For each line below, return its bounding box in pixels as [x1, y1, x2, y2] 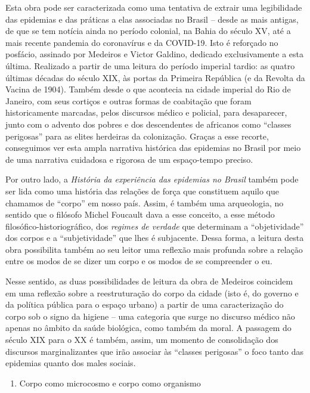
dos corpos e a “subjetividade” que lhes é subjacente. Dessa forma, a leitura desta [5, 231, 304, 244]
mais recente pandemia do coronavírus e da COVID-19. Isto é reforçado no [5, 36, 278, 48]
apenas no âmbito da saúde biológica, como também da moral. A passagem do [5, 321, 292, 334]
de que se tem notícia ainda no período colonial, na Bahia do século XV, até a [5, 24, 291, 37]
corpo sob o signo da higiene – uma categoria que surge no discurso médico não [5, 310, 295, 322]
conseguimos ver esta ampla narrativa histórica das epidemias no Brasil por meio [5, 141, 301, 154]
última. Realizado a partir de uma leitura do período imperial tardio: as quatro [5, 59, 295, 72]
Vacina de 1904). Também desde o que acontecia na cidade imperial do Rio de [5, 83, 291, 95]
